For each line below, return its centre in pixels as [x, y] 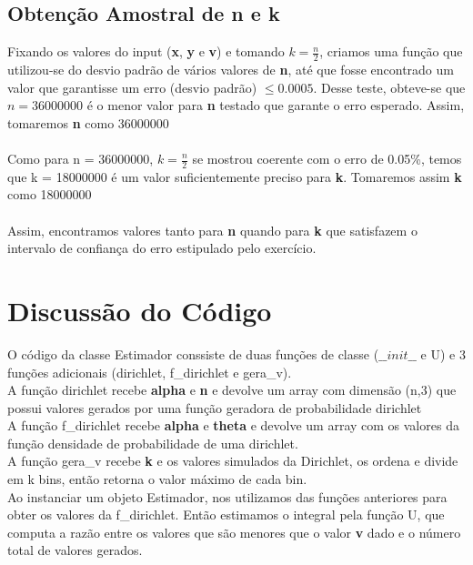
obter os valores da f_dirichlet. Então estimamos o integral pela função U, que [226, 515]
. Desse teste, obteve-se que [389, 87]
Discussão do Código [140, 310]
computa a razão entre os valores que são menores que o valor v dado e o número [234, 532]
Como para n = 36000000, [81, 158]
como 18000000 [50, 194]
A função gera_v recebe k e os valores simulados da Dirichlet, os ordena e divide [233, 461]
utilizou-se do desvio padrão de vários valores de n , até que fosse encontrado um [231, 70]
